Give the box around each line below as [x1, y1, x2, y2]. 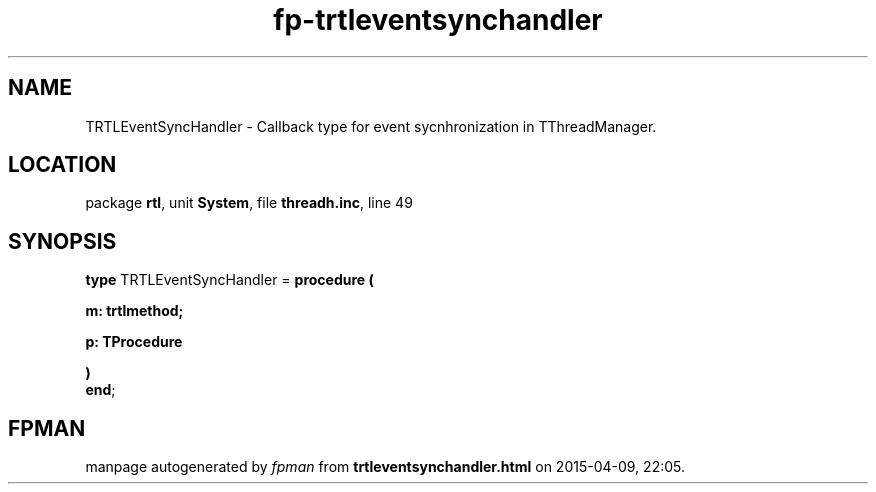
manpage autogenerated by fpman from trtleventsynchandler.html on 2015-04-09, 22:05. [85, 458, 685, 476]
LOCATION [8, 152, 117, 178]
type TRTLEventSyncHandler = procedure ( [85, 271, 374, 289]
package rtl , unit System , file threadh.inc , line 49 [85, 194, 413, 212]
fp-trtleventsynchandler [273, 3, 603, 37]
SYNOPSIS [8, 228, 117, 254]
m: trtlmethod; [85, 302, 184, 320]
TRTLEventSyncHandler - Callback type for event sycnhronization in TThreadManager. [85, 117, 657, 135]
